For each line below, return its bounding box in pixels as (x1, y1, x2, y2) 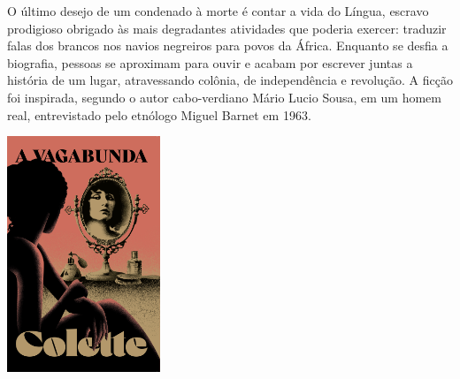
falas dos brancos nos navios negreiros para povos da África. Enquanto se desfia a (7, 36, 448, 55)
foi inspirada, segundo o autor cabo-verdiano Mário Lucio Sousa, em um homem (7, 87, 441, 106)
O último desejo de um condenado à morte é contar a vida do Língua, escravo (7, 2, 429, 19)
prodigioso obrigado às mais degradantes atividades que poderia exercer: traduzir (7, 19, 447, 37)
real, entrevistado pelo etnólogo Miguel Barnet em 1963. (7, 105, 311, 124)
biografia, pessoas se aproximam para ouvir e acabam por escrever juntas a (7, 53, 413, 72)
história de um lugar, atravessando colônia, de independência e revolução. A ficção (7, 71, 453, 89)
